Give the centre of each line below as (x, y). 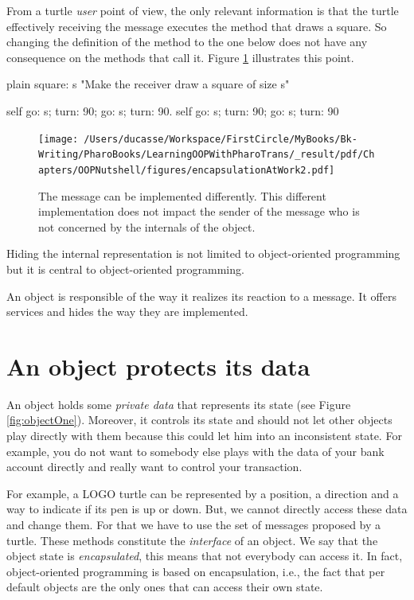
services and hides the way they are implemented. (127, 312)
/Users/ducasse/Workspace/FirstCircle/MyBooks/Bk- (221, 139)
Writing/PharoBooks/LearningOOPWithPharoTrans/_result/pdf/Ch (207, 155)
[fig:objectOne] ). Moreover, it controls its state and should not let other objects (199, 420)
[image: (59, 139)
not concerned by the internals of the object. (147, 226)
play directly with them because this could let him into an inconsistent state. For (204, 435)
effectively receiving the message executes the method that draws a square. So (197, 26)
